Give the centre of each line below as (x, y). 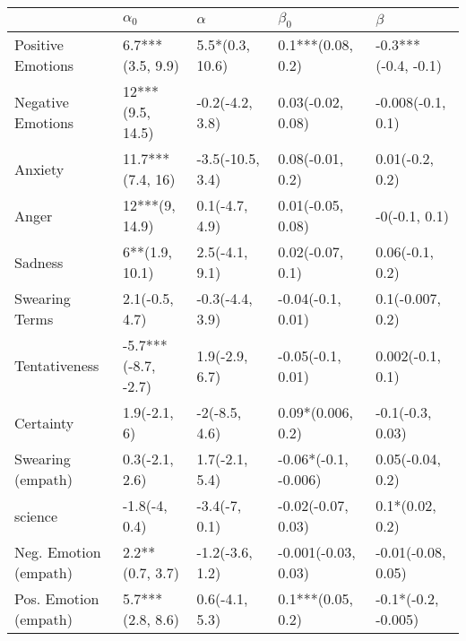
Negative (42, 101)
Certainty (44, 422)
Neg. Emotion (58, 552)
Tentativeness (57, 366)
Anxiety (39, 169)
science (36, 515)
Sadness (39, 262)
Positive (39, 45)
